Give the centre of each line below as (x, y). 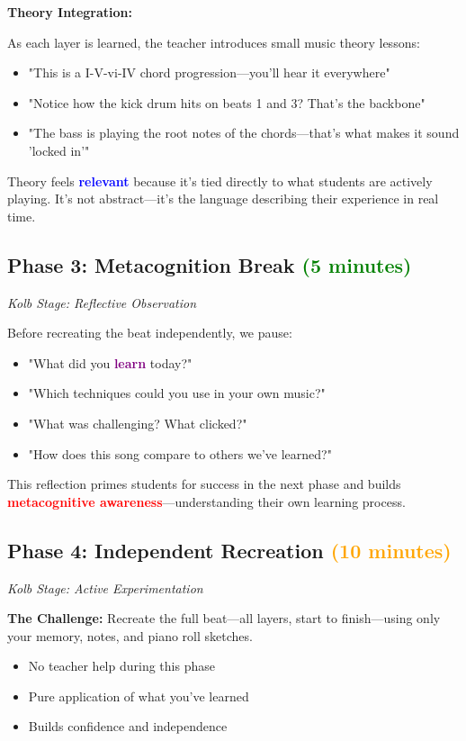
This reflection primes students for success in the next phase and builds (204, 484)
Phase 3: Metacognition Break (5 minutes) (210, 264)
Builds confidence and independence (128, 726)
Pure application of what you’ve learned (139, 696)
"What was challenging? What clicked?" (138, 423)
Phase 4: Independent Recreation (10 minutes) (229, 550)
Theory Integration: (70, 12)
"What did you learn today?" (110, 362)
